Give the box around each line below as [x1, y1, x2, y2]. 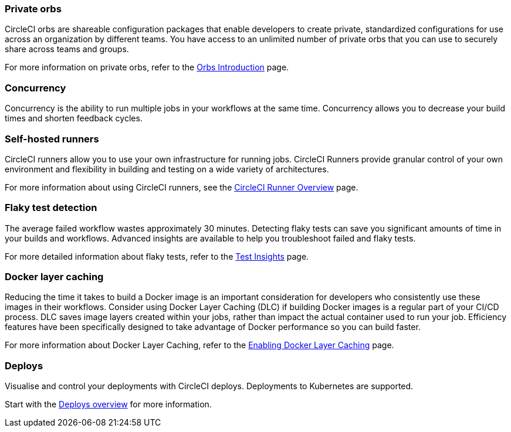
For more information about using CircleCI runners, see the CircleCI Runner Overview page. [5, 182, 358, 192]
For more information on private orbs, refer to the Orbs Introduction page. [5, 62, 289, 73]
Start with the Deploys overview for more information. [5, 399, 212, 410]
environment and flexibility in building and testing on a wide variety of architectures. [5, 164, 329, 174]
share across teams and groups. [5, 44, 129, 55]
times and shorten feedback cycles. [5, 113, 143, 124]
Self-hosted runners [5, 132, 99, 145]
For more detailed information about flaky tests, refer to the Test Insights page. [5, 251, 309, 261]
